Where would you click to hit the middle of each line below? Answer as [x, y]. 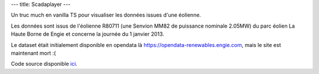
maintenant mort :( [33, 53]
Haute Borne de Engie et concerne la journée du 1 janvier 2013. [88, 34]
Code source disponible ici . [44, 64]
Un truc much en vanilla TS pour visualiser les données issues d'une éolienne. [106, 15]
